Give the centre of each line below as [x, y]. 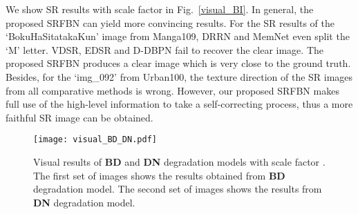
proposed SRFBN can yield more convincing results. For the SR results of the [170, 22]
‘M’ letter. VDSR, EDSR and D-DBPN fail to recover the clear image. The [164, 49]
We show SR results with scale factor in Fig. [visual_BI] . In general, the [160, 9]
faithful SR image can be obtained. [79, 117]
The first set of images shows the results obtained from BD [159, 175]
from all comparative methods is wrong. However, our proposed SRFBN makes [172, 90]
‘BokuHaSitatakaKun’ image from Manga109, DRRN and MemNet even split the [178, 36]
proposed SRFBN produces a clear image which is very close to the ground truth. [178, 63]
